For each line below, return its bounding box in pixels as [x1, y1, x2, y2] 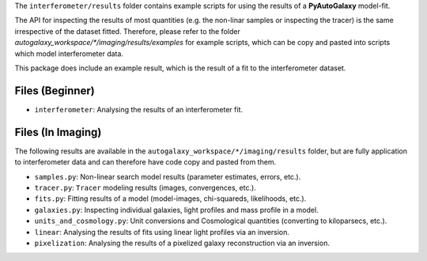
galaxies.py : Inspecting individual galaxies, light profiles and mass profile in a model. [34, 205, 319, 214]
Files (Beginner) [14, 84, 95, 97]
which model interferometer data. [14, 48, 124, 59]
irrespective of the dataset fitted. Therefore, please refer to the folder [14, 26, 240, 36]
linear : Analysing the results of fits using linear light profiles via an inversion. [34, 227, 290, 236]
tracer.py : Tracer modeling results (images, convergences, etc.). [34, 183, 256, 192]
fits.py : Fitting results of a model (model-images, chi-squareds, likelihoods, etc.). [34, 194, 307, 203]
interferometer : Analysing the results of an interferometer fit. [34, 104, 244, 114]
